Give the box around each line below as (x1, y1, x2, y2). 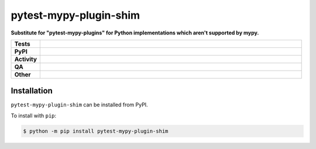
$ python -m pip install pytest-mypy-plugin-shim (23, 127, 169, 134)
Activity (14, 55, 37, 63)
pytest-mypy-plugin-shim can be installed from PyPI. (11, 101, 149, 108)
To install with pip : (11, 112, 57, 119)
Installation (11, 86, 53, 96)
